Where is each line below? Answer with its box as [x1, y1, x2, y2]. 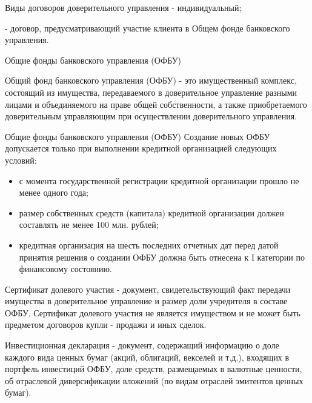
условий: [5, 153, 37, 166]
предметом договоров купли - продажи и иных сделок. [5, 318, 207, 331]
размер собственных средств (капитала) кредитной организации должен [19, 206, 284, 219]
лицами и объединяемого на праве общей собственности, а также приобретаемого [5, 98, 307, 110]
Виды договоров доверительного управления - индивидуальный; [5, 1, 242, 13]
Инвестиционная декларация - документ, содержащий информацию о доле [5, 339, 279, 351]
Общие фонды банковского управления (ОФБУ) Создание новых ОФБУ [5, 130, 270, 142]
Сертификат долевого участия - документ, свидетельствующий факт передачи [5, 282, 291, 295]
